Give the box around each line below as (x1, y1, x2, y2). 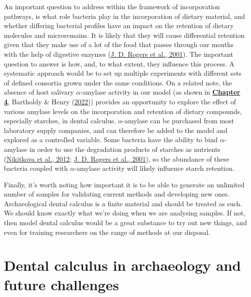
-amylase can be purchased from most (122, 115, 234, 126)
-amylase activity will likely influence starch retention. (74, 163, 235, 173)
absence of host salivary (4, 87, 74, 97)
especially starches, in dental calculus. (4, 115, 116, 126)
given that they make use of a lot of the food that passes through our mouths (4, 39, 234, 49)
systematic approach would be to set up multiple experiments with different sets (4, 68, 242, 78)
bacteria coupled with (4, 163, 68, 173)
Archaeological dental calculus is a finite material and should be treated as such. (4, 198, 242, 208)
